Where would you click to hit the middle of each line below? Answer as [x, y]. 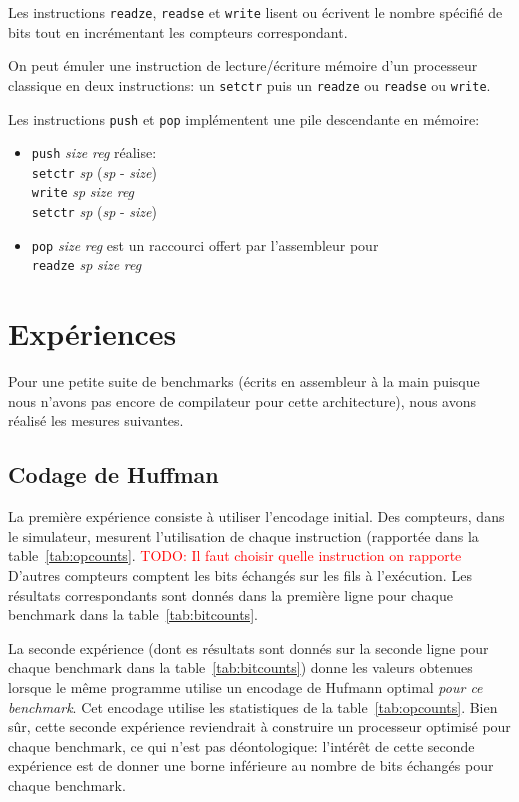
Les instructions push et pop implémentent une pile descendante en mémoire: [244, 118]
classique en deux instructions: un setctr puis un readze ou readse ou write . [249, 84]
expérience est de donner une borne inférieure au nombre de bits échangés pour [251, 765]
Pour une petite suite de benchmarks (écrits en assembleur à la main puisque [244, 381]
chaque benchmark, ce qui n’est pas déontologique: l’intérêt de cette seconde [241, 745]
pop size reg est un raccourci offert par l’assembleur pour [205, 244]
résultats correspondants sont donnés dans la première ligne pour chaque [230, 594]
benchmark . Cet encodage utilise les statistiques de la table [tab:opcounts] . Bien [253, 706]
